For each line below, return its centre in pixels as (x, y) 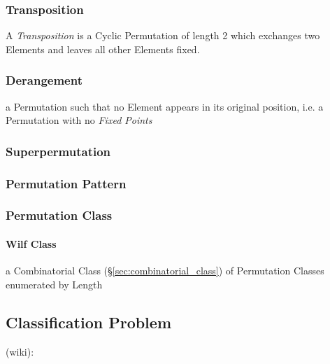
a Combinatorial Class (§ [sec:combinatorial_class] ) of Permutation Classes (165, 271)
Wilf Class (31, 243)
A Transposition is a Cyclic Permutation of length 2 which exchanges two (163, 35)
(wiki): (20, 351)
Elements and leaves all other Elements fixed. (103, 49)
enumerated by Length (54, 284)
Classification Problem (89, 322)
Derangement (44, 80)
